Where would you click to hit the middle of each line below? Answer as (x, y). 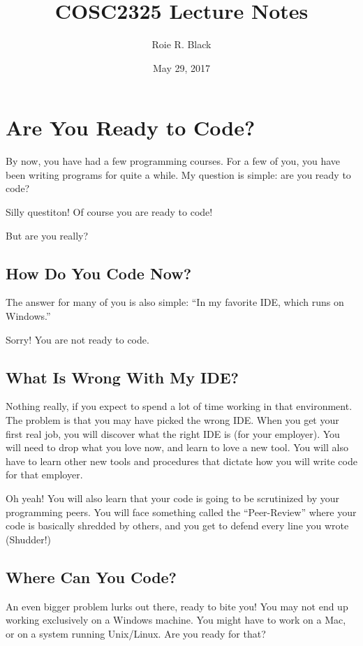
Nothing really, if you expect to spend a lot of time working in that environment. (179, 406)
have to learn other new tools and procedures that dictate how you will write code (181, 461)
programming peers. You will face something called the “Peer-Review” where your (181, 512)
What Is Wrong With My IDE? (123, 377)
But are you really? (47, 235)
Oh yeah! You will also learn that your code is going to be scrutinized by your (172, 498)
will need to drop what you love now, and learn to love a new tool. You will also (177, 447)
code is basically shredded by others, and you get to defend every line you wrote (177, 526)
